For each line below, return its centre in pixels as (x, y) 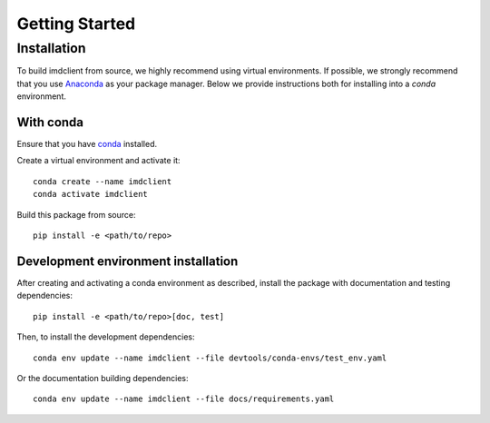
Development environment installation (127, 261)
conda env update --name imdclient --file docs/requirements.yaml (184, 399)
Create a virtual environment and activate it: (98, 161)
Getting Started (76, 24)
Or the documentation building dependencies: (103, 378)
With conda (50, 122)
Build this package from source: (76, 214)
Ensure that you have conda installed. (87, 144)
